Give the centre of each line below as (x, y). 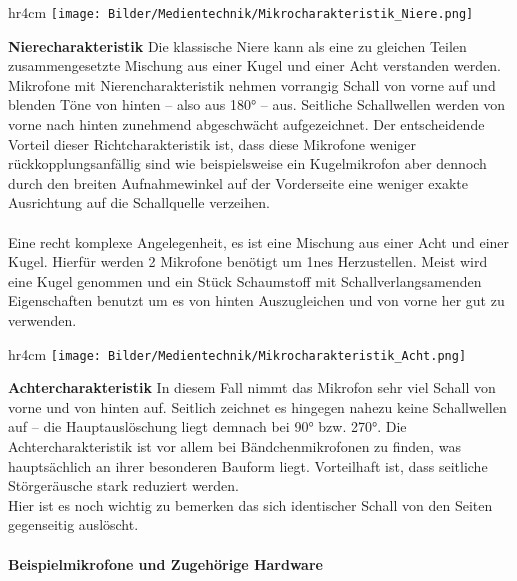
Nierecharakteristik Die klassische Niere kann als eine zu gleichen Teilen (237, 45)
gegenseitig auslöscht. (73, 524)
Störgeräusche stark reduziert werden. (123, 485)
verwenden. (42, 319)
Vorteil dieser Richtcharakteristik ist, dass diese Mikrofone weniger (212, 143)
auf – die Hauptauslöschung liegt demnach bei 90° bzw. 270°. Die (207, 426)
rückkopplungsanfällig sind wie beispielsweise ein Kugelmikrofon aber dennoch (247, 163)
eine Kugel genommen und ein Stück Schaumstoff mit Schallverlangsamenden (245, 280)
